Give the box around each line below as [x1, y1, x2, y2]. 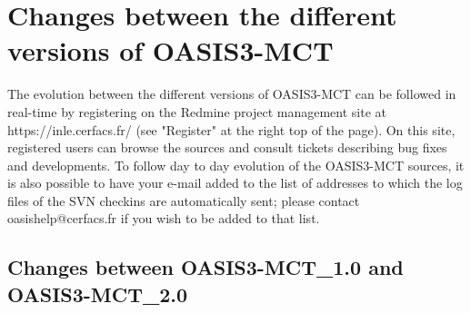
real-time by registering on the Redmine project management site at [7, 102, 386, 121]
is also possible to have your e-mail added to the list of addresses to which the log [7, 173, 463, 192]
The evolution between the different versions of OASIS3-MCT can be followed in [7, 84, 456, 103]
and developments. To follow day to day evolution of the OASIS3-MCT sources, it [7, 155, 465, 174]
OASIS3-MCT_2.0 [7, 279, 188, 308]
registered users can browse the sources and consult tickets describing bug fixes [7, 138, 447, 157]
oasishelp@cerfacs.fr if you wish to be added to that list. [7, 209, 320, 228]
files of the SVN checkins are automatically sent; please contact [7, 191, 360, 210]
